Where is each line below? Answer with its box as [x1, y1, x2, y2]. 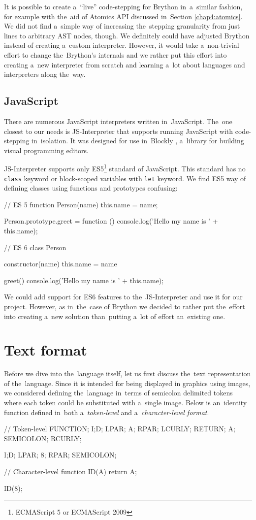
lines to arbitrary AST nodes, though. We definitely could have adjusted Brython [4, 30, 250, 40]
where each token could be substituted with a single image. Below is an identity [4, 397, 247, 408]
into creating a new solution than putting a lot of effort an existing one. [4, 311, 225, 321]
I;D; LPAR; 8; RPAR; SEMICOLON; [4, 450, 117, 460]
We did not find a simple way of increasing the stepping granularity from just [4, 21, 240, 31]
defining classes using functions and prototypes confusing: [4, 183, 178, 193]
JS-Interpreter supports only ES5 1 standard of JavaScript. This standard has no [4, 162, 246, 173]
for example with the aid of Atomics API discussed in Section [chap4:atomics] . [4, 11, 243, 21]
